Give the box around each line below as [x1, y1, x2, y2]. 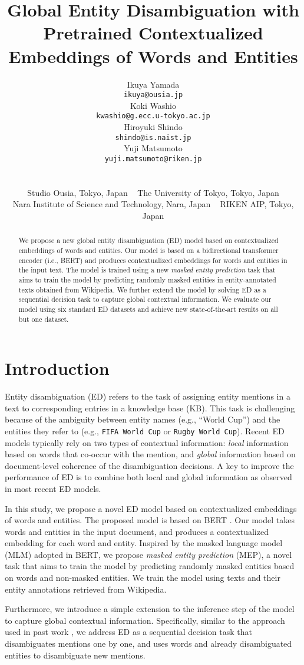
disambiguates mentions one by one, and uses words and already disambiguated [5, 637, 292, 650]
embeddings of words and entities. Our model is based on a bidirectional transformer [18, 245, 279, 255]
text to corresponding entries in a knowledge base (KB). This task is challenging [5, 401, 295, 414]
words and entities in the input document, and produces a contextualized [5, 525, 269, 537]
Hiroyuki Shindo [124, 121, 183, 132]
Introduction [5, 356, 110, 380]
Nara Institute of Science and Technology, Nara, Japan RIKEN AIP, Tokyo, [12, 198, 294, 210]
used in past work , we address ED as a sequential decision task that [5, 626, 252, 638]
